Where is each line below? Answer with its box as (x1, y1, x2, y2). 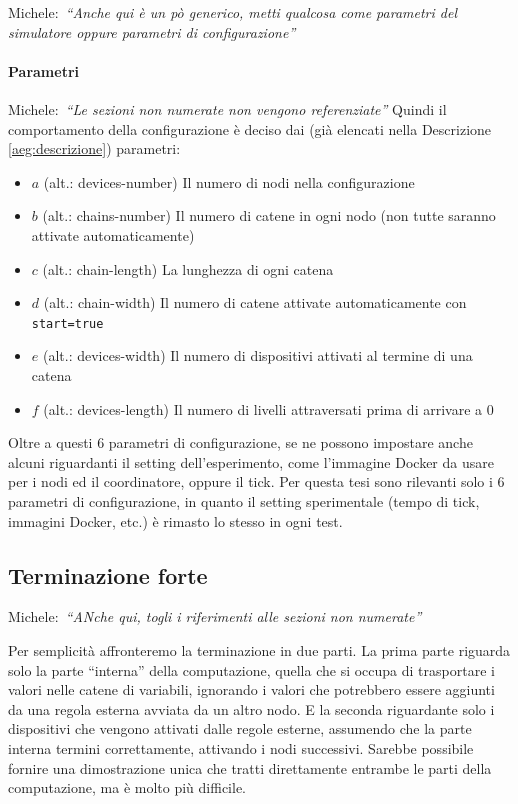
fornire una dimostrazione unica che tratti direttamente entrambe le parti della (8, 757, 492, 778)
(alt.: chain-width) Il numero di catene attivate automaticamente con (43, 292, 467, 313)
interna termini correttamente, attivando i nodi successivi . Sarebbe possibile (8, 737, 474, 758)
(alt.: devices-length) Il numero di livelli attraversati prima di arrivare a (43, 398, 483, 419)
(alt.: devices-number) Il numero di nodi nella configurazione (43, 171, 415, 192)
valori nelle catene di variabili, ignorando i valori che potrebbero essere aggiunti (8, 679, 495, 700)
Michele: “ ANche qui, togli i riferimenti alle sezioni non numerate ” (8, 606, 422, 627)
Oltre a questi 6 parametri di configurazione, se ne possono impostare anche (8, 432, 473, 453)
